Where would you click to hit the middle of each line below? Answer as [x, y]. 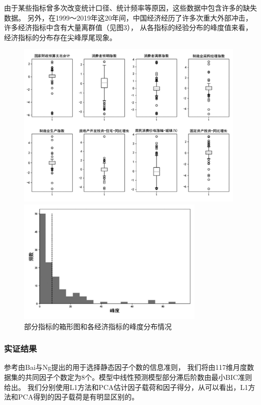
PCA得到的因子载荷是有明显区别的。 [78, 397]
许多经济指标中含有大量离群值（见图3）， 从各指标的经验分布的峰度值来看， [128, 27]
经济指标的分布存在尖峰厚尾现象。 [60, 37]
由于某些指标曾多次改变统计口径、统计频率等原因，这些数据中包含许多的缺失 [130, 8]
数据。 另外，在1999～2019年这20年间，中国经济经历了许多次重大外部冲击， [128, 17]
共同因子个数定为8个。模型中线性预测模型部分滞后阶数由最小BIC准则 [139, 377]
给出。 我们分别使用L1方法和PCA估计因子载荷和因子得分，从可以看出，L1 [126, 387]
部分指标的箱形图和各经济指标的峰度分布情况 [98, 326]
